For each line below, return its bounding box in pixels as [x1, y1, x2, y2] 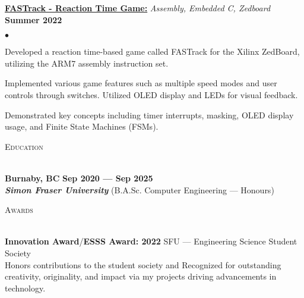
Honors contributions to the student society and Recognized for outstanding [5, 258, 281, 271]
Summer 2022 [5, 13, 62, 26]
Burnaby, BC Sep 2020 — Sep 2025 [5, 171, 153, 184]
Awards [5, 203, 33, 216]
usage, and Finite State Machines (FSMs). [5, 120, 159, 133]
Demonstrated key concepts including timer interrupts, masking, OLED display [5, 108, 294, 121]
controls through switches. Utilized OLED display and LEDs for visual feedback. [5, 88, 298, 101]
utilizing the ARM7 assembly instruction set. [5, 57, 169, 69]
